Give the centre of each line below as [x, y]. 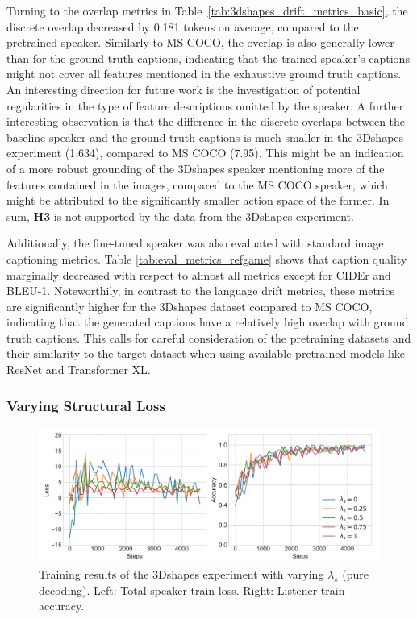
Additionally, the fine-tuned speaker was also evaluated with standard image [195, 243]
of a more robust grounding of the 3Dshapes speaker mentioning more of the [196, 168]
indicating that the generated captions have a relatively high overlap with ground [208, 322]
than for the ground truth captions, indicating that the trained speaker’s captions [208, 58]
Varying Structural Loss [86, 405]
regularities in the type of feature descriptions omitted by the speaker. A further [205, 105]
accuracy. [62, 606]
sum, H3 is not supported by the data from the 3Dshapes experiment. [180, 216]
